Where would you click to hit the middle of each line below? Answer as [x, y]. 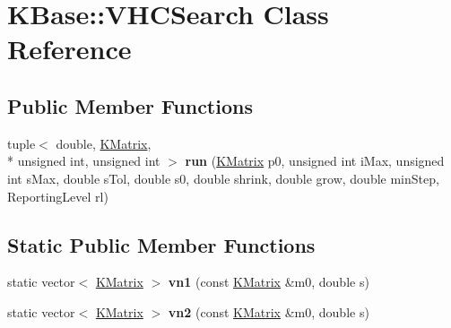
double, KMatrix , [104, 143]
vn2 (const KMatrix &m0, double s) [269, 311]
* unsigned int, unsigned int [84, 161]
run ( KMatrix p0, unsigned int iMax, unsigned [315, 161]
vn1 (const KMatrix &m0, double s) [269, 282]
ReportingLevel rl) [58, 196]
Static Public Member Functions [161, 244]
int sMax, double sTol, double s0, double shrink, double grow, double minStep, [223, 178]
